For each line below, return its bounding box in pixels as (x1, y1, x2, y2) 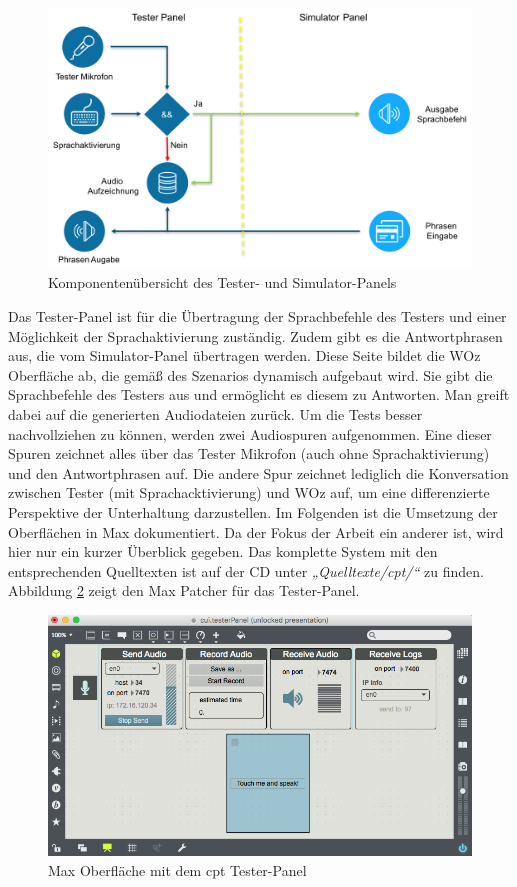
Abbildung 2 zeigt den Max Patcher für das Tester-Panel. (8, 580, 360, 601)
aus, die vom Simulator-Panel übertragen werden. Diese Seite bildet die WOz (8, 345, 481, 366)
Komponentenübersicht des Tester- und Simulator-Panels (48, 272, 397, 293)
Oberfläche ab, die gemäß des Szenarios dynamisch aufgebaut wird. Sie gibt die (8, 364, 493, 385)
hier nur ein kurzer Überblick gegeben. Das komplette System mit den (8, 541, 438, 562)
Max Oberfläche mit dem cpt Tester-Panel (48, 859, 307, 880)
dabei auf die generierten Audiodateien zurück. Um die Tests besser (8, 404, 423, 425)
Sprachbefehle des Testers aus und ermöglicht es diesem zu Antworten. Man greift (8, 384, 510, 405)
